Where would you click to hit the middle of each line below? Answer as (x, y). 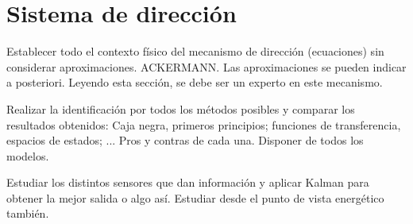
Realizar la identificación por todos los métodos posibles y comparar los (181, 108)
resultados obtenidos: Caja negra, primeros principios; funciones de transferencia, (204, 124)
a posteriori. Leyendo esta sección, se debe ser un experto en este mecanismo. (195, 82)
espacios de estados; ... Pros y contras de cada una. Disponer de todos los (185, 140)
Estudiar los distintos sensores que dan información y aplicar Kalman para (188, 182)
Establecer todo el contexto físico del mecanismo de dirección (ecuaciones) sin (195, 51)
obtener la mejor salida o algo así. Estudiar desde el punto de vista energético (195, 197)
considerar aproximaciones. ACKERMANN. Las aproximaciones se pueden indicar (206, 66)
